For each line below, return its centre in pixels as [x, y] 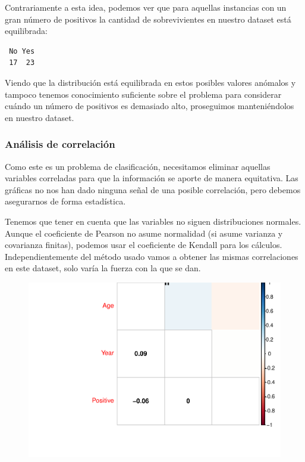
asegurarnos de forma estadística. [65, 201]
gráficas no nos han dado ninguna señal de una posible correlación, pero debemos [153, 189]
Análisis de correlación [60, 144]
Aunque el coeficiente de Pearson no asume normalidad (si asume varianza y [144, 233]
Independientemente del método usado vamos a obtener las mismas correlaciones [152, 256]
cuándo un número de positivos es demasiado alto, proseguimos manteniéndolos [150, 106]
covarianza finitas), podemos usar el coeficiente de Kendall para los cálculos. [144, 245]
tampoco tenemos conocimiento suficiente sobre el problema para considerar [143, 94]
